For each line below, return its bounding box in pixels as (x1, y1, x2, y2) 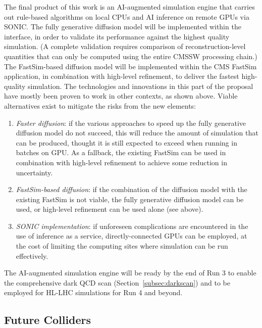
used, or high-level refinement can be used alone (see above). (16, 204, 203, 214)
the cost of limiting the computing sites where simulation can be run (16, 241, 228, 251)
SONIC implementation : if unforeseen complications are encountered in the (16, 220, 248, 231)
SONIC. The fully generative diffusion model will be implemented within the (4, 21, 241, 32)
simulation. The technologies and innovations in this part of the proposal (28, 80, 253, 91)
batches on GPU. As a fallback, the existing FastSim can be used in (16, 147, 226, 158)
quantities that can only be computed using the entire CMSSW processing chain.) (4, 51, 257, 61)
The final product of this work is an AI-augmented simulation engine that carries (4, 2, 255, 12)
